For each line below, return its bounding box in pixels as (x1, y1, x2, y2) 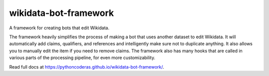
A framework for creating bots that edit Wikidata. (9, 25, 110, 31)
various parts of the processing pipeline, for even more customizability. (9, 55, 155, 61)
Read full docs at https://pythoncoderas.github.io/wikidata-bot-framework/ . (9, 64, 164, 70)
